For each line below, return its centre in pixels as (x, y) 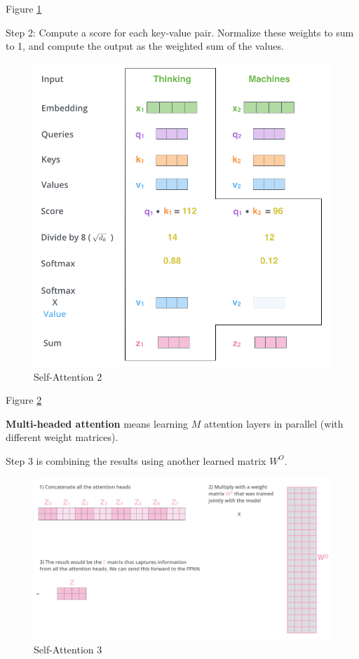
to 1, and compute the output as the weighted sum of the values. (145, 46)
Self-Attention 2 (68, 376)
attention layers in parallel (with (274, 423)
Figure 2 (24, 400)
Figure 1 (24, 8)
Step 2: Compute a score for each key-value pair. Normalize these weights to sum (180, 32)
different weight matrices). (62, 437)
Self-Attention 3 (68, 649)
